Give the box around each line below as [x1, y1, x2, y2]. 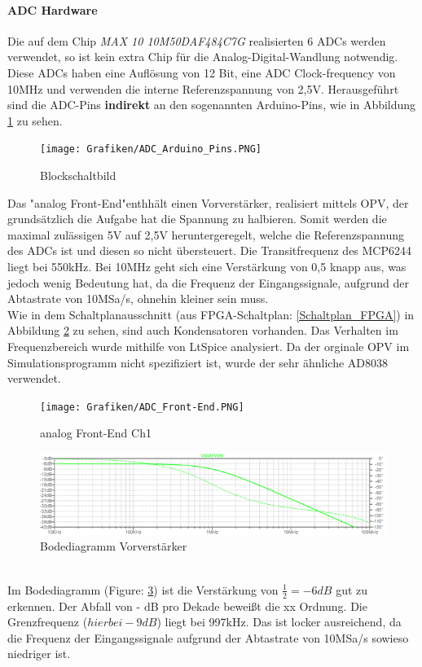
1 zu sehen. [7, 112, 63, 129]
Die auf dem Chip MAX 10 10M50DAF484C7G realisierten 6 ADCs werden [7, 32, 386, 49]
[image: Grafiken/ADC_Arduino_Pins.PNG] [40, 143, 262, 156]
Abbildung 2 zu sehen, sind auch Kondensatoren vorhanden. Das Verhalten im [7, 322, 398, 339]
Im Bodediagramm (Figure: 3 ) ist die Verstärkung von [7, 581, 279, 598]
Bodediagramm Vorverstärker [40, 538, 187, 555]
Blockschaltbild [40, 167, 116, 184]
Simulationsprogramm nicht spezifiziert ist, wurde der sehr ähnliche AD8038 [7, 353, 389, 371]
